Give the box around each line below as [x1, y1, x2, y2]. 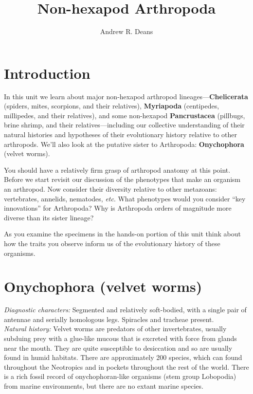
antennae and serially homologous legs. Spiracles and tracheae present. [4, 314, 214, 324]
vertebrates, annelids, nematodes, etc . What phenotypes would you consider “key [4, 193, 246, 203]
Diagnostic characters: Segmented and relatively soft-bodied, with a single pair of [4, 304, 247, 315]
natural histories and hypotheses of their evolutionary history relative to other [4, 129, 237, 140]
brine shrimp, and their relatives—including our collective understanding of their [4, 120, 245, 130]
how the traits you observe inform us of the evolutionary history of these [4, 238, 220, 248]
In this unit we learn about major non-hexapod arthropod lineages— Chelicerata [4, 91, 248, 101]
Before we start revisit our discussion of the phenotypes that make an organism [4, 174, 241, 184]
